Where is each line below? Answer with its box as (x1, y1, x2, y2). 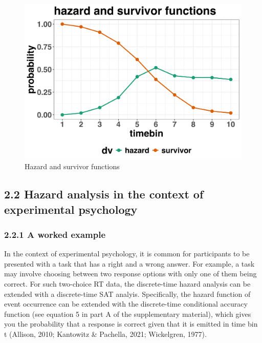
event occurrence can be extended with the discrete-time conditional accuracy (4, 298, 248, 309)
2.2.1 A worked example (4, 228, 106, 240)
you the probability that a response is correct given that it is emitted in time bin (4, 318, 258, 329)
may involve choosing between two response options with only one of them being (4, 268, 257, 279)
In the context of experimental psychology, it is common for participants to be (4, 248, 250, 259)
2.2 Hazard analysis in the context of (4, 186, 204, 202)
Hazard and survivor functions (25, 161, 120, 172)
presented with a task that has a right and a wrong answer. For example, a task (4, 258, 255, 269)
